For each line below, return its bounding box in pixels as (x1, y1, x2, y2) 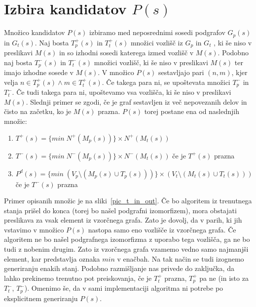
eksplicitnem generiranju (4, 293, 78, 303)
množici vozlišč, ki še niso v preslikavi (94, 57, 208, 67)
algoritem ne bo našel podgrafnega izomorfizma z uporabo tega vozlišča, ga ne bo (4, 234, 250, 244)
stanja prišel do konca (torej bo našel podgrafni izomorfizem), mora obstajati (4, 205, 237, 215)
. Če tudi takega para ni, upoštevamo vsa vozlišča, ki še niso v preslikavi (12, 87, 231, 97)
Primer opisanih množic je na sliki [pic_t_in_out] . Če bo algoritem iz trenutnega (4, 195, 252, 206)
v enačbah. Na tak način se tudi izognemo (117, 253, 244, 264)
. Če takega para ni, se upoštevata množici (102, 77, 230, 87)
